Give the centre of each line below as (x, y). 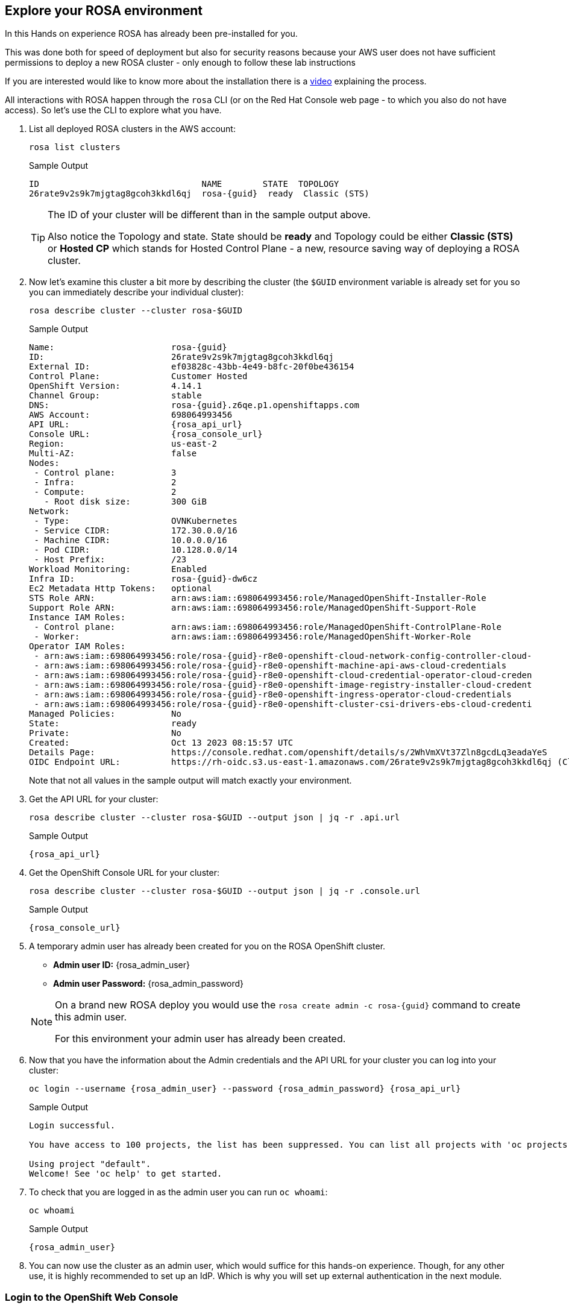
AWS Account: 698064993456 (131, 415)
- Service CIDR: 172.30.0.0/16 (136, 531)
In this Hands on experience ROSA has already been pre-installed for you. (151, 34)
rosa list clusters (75, 147)
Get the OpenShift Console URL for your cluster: (124, 873)
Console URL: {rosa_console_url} (146, 434)
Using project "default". (90, 1164)
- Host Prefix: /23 (110, 560)
